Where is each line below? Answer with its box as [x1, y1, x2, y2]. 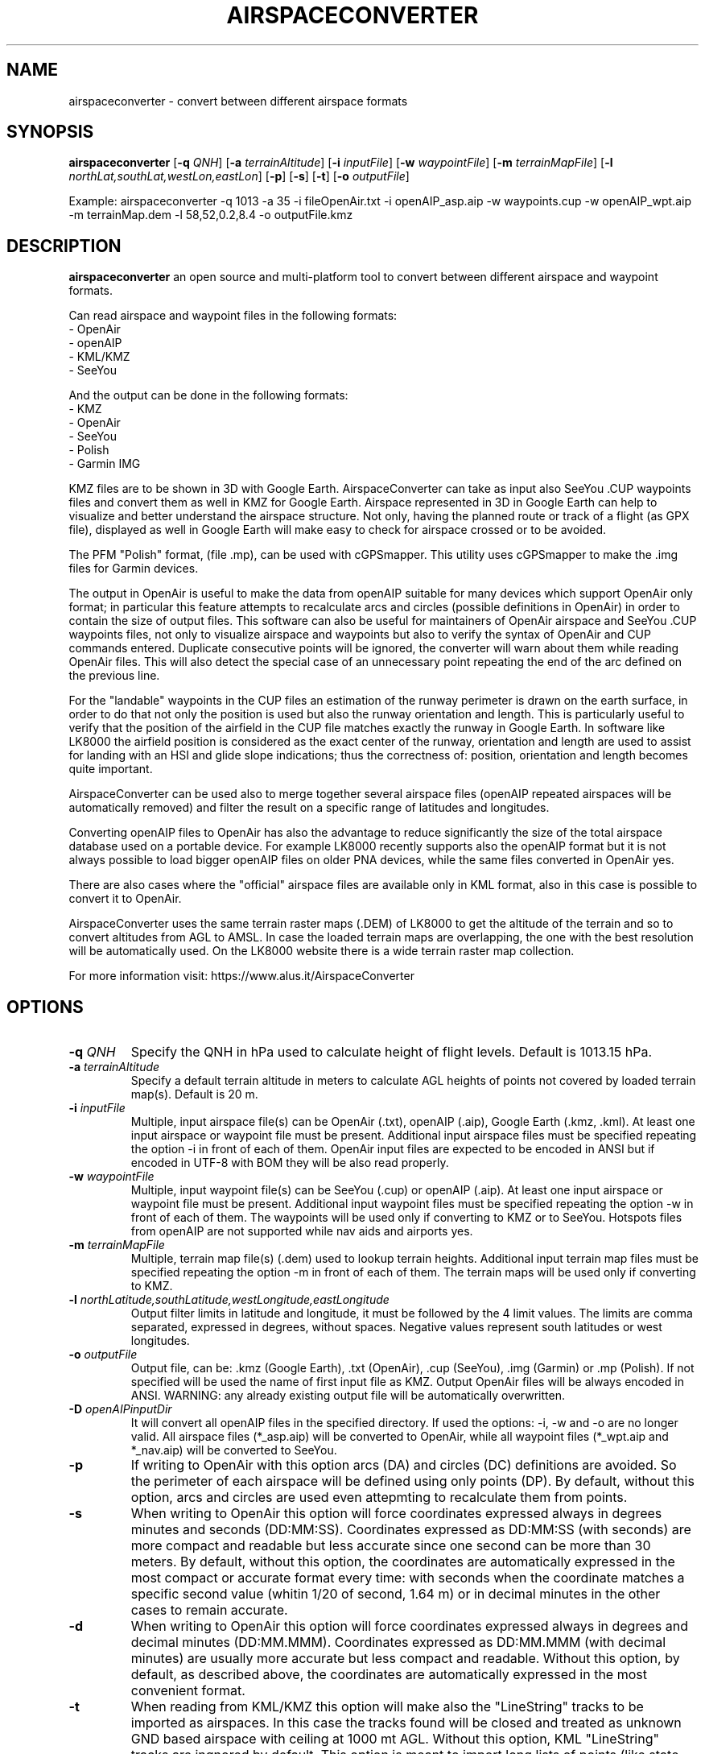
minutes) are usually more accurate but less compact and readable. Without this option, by [130, 1650, 680, 1667]
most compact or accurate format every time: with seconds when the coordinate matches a [130, 1570, 685, 1586]
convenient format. [130, 1682, 245, 1699]
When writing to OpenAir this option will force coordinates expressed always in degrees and [130, 1618, 689, 1635]
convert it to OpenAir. [68, 891, 182, 906]
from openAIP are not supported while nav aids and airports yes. [130, 1224, 473, 1239]
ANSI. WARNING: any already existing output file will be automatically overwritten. [130, 1388, 565, 1403]
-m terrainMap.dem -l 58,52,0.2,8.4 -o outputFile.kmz [68, 208, 353, 222]
